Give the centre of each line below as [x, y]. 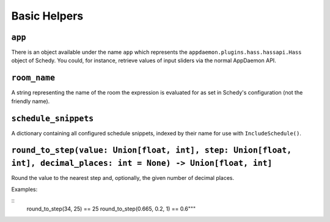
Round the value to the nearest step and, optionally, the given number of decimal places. [123, 178]
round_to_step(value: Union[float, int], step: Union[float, [152, 150]
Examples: [24, 189]
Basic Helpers [47, 16]
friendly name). [31, 101]
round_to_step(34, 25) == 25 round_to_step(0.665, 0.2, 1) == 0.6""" [111, 209]
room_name [33, 78]
